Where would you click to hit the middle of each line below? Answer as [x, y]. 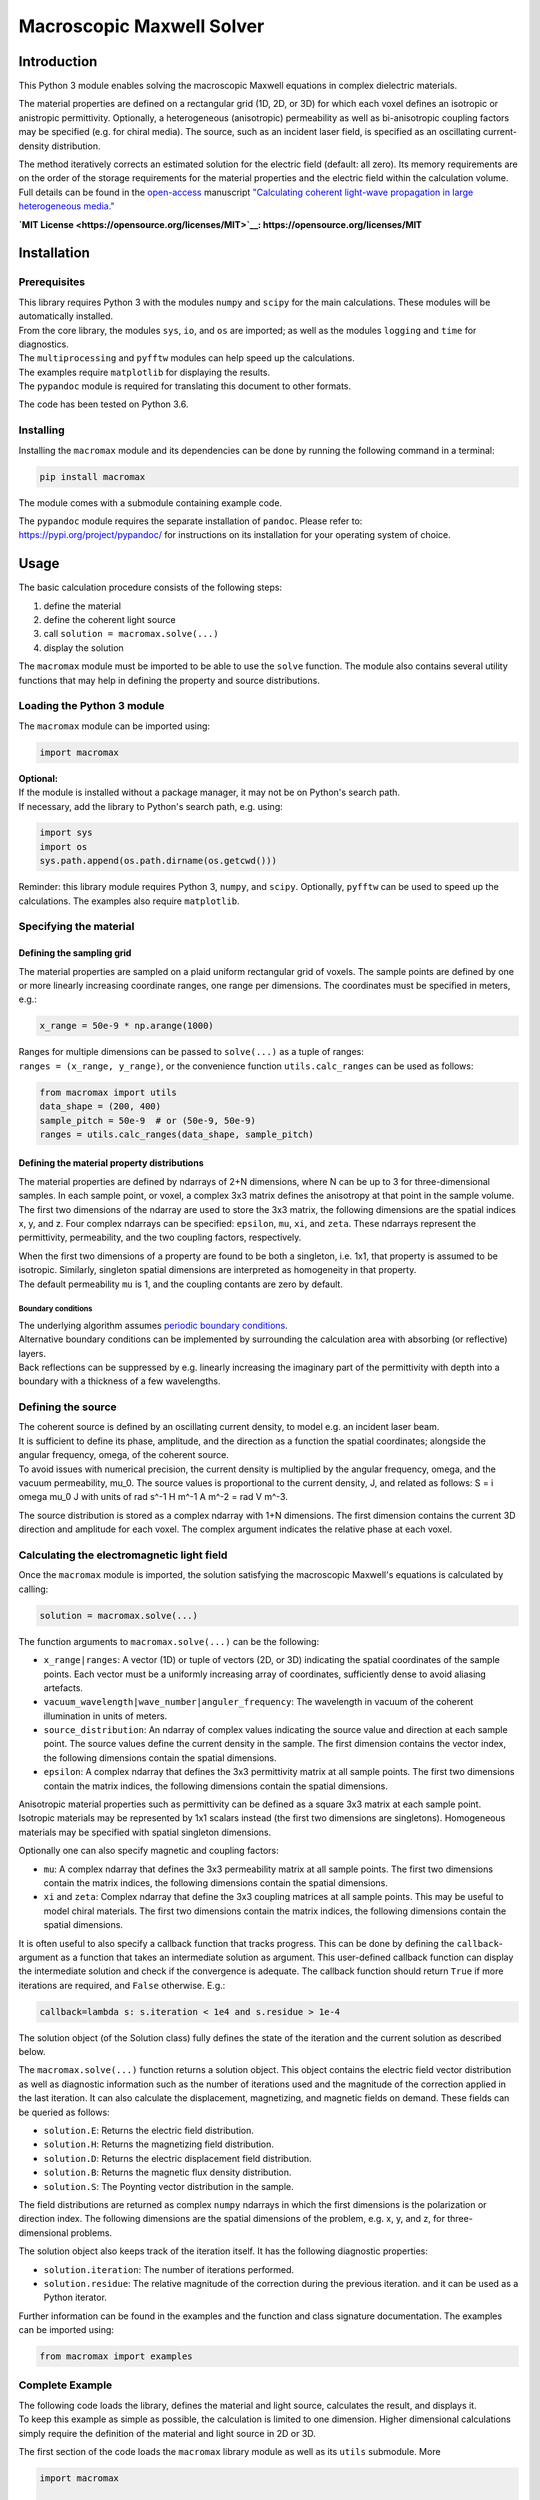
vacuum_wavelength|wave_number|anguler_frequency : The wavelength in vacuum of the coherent [258, 1702]
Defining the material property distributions [111, 1163]
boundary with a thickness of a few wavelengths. [119, 1381]
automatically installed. [66, 316]
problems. [91, 2232]
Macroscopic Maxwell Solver [141, 26]
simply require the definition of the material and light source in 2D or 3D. [167, 2433]
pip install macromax [92, 476]
